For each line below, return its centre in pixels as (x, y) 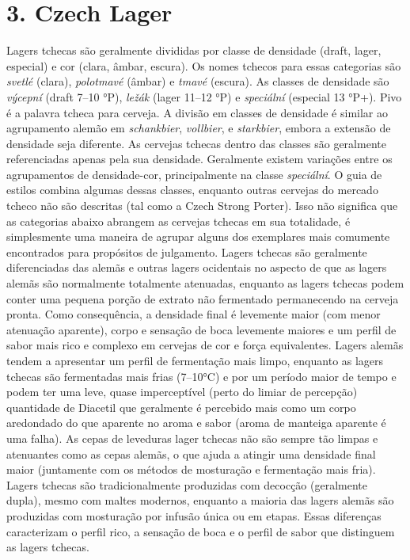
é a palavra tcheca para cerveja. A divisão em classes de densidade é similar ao (197, 112)
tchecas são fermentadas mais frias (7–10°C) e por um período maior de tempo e (201, 376)
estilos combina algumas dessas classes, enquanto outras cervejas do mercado (192, 190)
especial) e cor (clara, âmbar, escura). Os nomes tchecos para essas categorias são (204, 65)
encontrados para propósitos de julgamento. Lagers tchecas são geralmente (187, 251)
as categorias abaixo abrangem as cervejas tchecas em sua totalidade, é (178, 221)
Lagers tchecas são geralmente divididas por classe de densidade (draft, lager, (194, 50)
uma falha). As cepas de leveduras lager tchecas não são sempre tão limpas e (192, 438)
